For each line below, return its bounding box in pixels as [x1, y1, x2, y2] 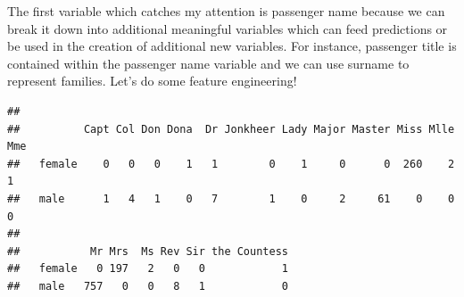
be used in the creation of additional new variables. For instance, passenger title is [7, 37, 457, 55]
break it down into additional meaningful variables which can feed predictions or [7, 19, 448, 37]
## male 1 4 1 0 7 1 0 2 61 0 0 [7, 192, 455, 205]
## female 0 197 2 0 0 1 [7, 262, 288, 276]
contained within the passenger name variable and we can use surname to [7, 54, 410, 72]
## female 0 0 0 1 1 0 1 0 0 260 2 [7, 157, 455, 170]
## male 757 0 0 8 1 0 [7, 279, 288, 293]
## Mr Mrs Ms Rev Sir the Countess [7, 244, 288, 258]
